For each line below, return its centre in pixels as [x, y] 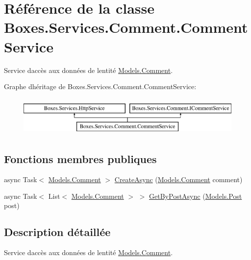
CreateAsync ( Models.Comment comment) [178, 179]
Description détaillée [57, 232]
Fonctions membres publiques [80, 159]
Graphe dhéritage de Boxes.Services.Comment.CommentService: [100, 86]
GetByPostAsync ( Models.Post [196, 196]
